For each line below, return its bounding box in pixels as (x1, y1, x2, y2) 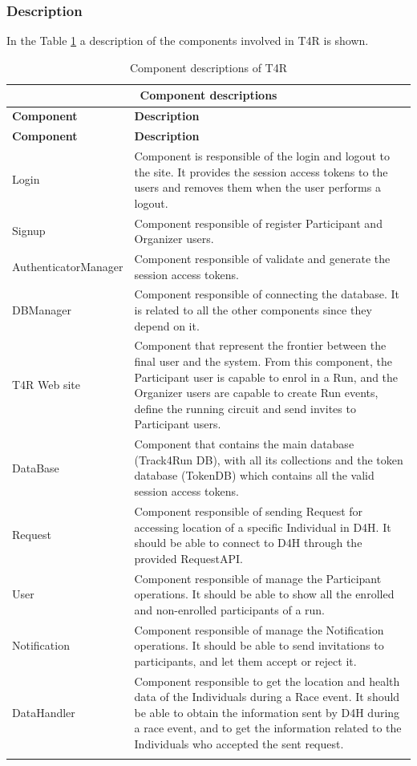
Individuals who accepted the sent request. (134, 735, 344, 752)
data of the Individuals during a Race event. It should (134, 688, 400, 705)
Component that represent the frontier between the (134, 337, 387, 354)
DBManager (12, 302, 71, 318)
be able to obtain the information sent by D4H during (134, 703, 400, 720)
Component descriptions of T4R (130, 59, 287, 75)
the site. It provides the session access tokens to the (134, 163, 388, 180)
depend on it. (134, 317, 200, 334)
